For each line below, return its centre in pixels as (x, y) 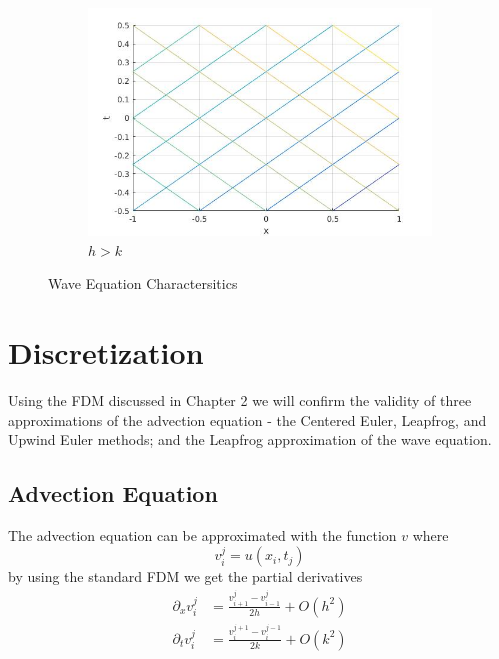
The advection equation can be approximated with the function (202, 535)
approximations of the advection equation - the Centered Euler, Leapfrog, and (247, 419)
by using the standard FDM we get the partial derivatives (185, 576)
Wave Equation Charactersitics (143, 283)
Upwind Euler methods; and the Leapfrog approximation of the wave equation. (250, 439)
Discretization (106, 352)
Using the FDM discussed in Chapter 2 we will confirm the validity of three (240, 400)
